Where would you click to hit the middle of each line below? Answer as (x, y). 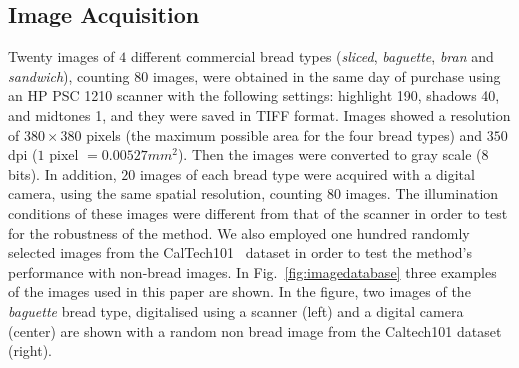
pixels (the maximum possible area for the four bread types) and (284, 134)
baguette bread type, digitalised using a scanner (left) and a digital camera (236, 310)
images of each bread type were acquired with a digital (307, 173)
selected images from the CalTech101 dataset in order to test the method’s (240, 252)
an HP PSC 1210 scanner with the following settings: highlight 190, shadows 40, (254, 95)
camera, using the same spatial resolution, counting (165, 193)
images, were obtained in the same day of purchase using (326, 75)
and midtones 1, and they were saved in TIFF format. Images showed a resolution (259, 114)
